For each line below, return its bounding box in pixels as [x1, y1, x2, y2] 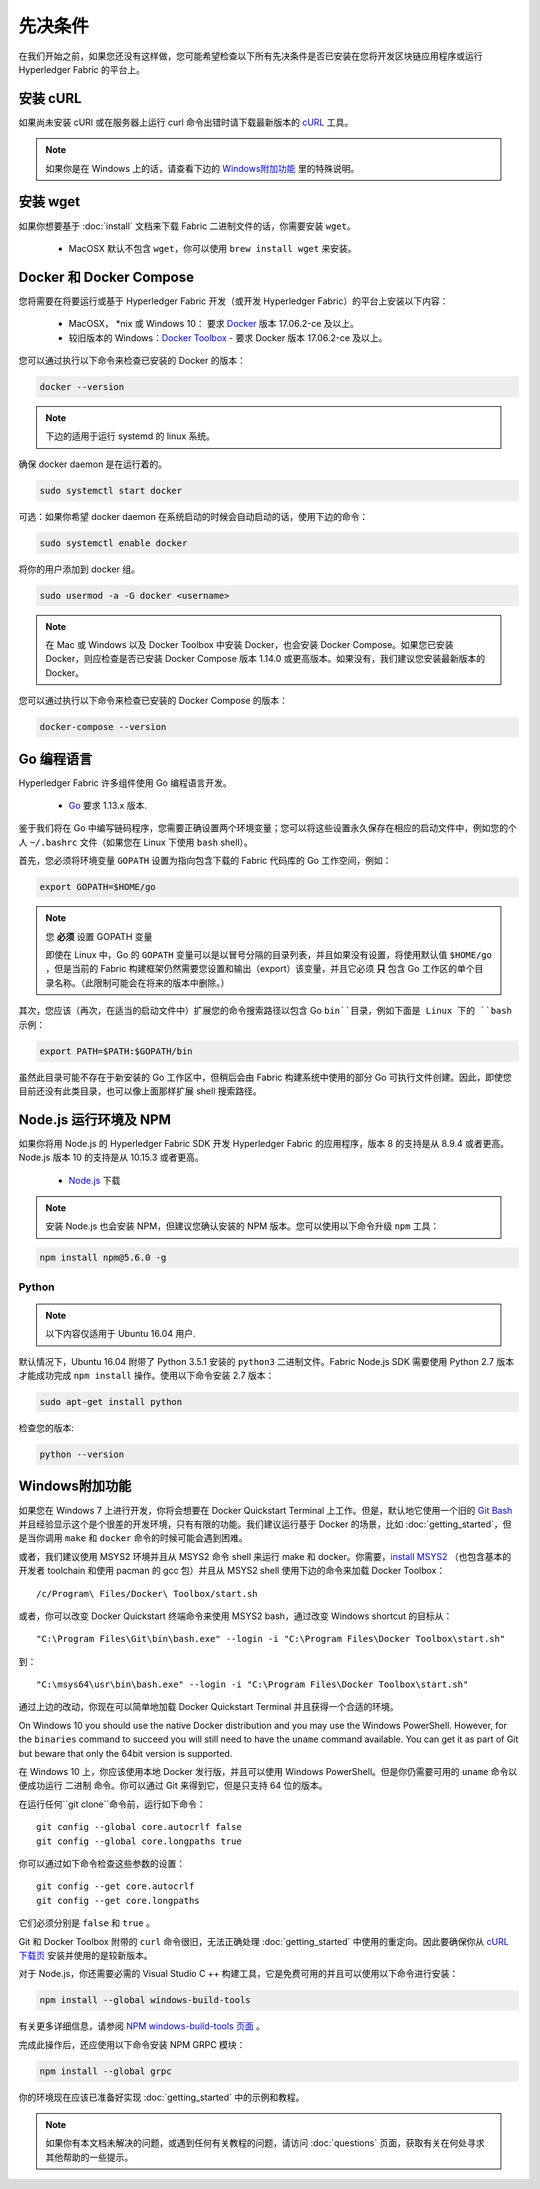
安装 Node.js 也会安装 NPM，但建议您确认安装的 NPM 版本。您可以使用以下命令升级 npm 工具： [45, 1220, 440, 1232]
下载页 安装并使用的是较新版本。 [18, 1949, 153, 1961]
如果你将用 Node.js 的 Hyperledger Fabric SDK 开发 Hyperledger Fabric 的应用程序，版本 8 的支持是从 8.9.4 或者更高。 [18, 1137, 510, 1149]
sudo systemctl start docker [39, 485, 183, 496]
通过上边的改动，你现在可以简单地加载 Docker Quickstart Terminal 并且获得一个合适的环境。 [18, 1701, 399, 1713]
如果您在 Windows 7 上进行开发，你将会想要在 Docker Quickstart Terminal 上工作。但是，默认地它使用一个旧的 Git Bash [18, 1504, 513, 1516]
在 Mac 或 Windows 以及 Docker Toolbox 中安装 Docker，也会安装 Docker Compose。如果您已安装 [45, 639, 454, 651]
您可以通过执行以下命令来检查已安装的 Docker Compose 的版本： [18, 695, 289, 707]
